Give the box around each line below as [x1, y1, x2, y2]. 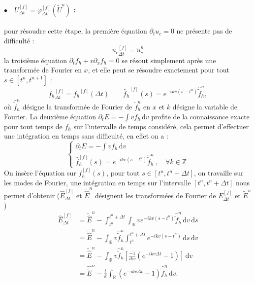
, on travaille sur [194, 168, 244, 178]
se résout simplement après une [122, 55, 216, 65]
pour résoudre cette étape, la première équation [4, 26, 147, 36]
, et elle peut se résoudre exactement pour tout [88, 65, 229, 75]
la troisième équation [4, 55, 67, 65]
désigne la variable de [172, 101, 237, 111]
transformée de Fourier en [4, 65, 82, 75]
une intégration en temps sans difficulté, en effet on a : [4, 131, 168, 141]
